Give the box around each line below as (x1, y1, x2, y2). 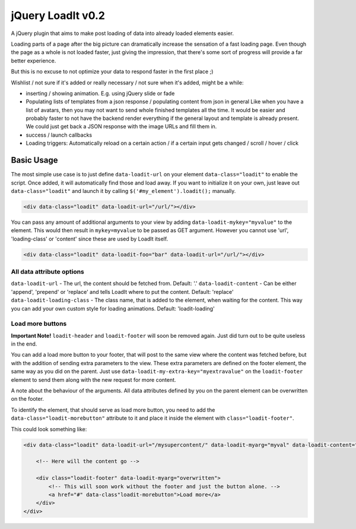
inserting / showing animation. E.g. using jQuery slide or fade (26, 90, 175, 97)
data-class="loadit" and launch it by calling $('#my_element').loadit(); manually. (11, 187, 236, 194)
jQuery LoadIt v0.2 (11, 9, 105, 22)
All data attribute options (11, 268, 84, 276)
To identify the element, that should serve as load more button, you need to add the (11, 406, 215, 413)
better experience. (11, 57, 56, 64)
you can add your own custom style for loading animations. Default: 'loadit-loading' (11, 305, 215, 312)
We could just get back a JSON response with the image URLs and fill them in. (26, 123, 217, 130)
